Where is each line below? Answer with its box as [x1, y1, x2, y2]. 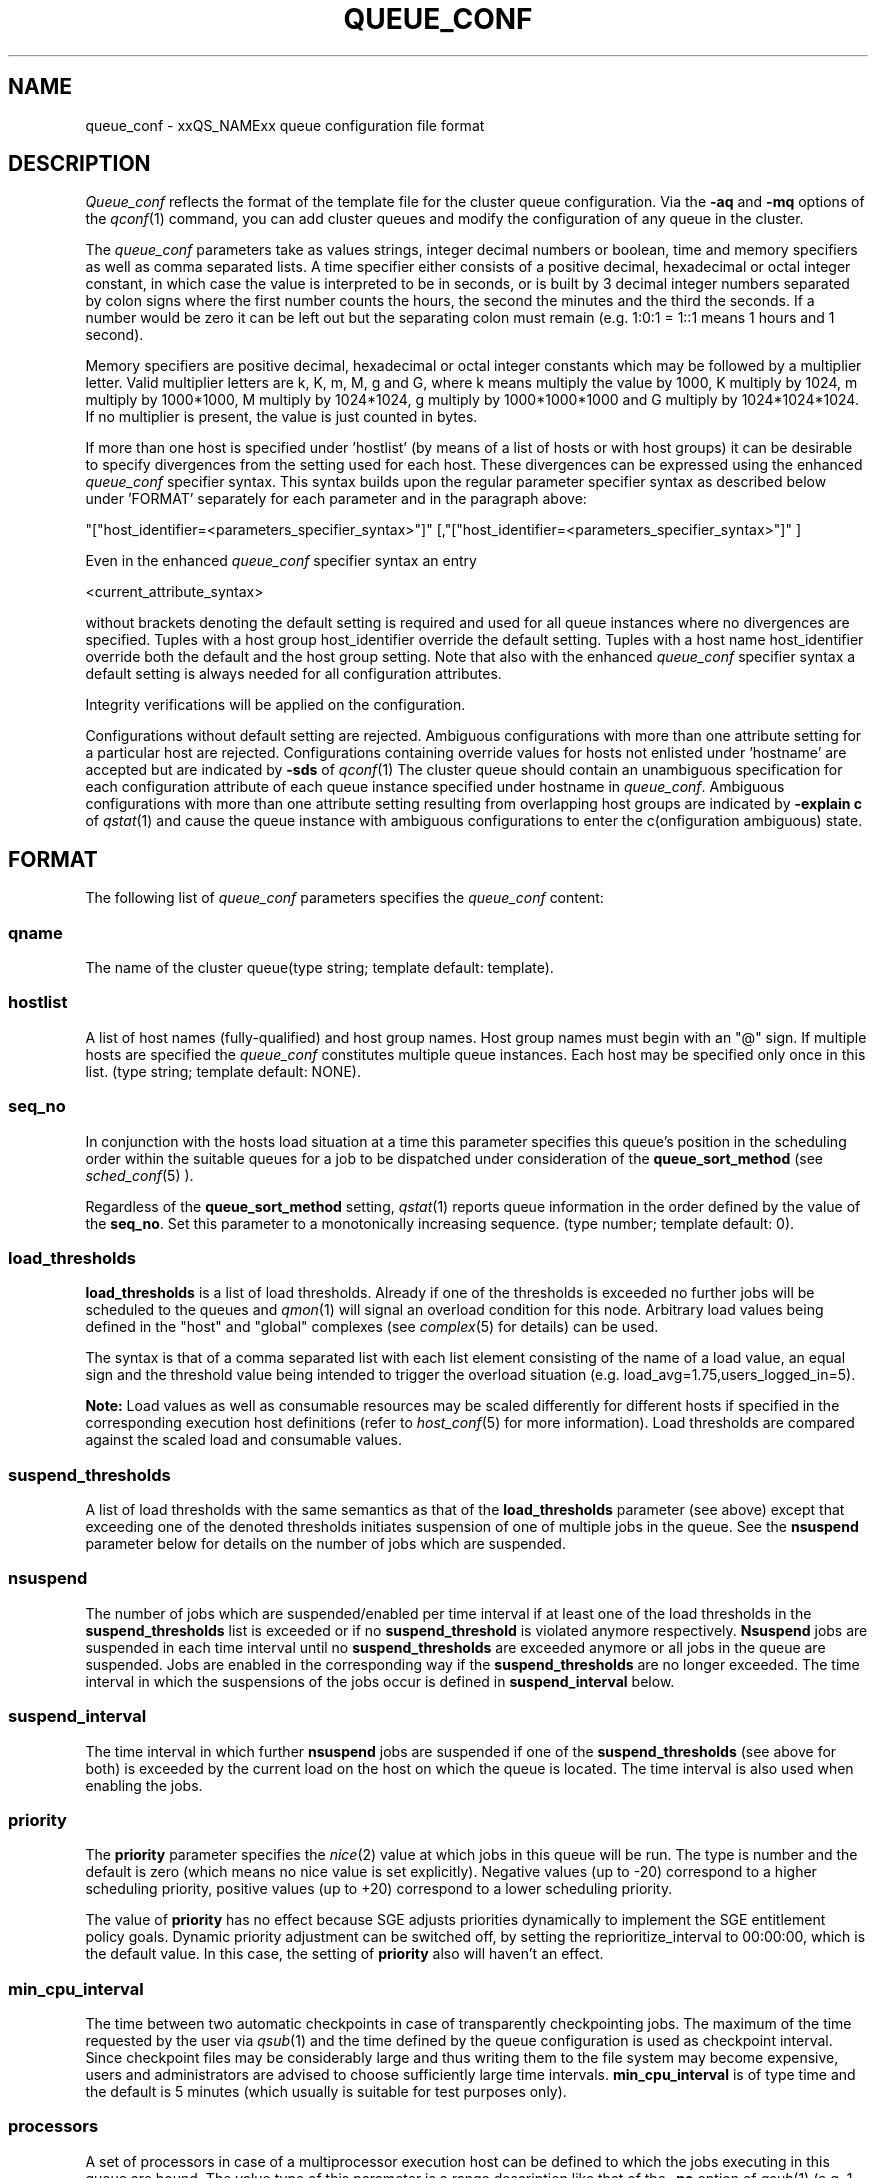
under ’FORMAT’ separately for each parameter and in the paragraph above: [85, 490, 587, 508]
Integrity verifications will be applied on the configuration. [85, 696, 466, 714]
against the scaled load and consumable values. [85, 1431, 403, 1449]
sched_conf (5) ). [85, 1166, 194, 1184]
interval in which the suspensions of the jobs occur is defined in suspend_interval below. [85, 1672, 675, 1690]
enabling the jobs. [85, 1776, 203, 1794]
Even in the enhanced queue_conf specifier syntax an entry [85, 552, 477, 570]
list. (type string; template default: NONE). [85, 1062, 361, 1080]
